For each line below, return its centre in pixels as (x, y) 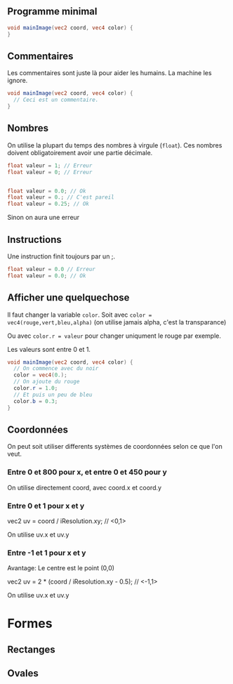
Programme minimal (52, 12)
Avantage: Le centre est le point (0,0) (61, 568)
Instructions (34, 239)
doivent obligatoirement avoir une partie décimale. (80, 152)
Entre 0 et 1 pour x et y (46, 506)
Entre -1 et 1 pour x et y (47, 553)
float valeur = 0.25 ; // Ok (48, 204)
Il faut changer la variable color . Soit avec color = (80, 315)
